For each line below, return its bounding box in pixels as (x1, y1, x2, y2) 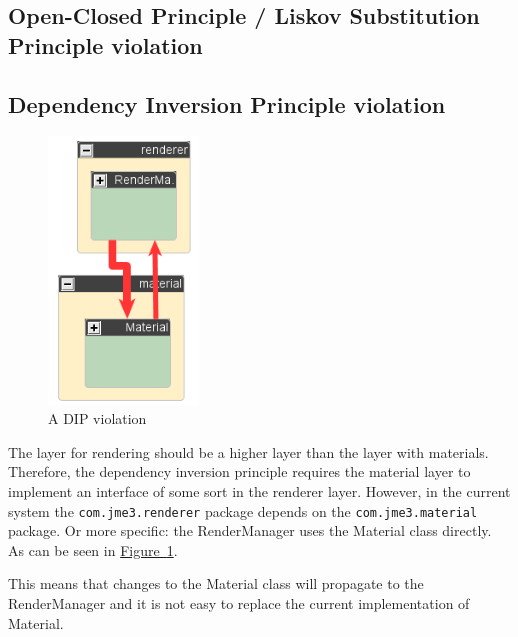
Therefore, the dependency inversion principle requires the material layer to (8, 461, 471, 482)
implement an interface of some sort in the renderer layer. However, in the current (8, 480, 511, 501)
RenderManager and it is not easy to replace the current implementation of (8, 592, 470, 613)
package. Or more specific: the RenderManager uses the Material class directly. (8, 520, 492, 541)
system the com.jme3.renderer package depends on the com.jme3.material (8, 500, 478, 521)
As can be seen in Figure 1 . (8, 539, 178, 560)
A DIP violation (48, 408, 147, 429)
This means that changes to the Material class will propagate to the (8, 573, 424, 594)
